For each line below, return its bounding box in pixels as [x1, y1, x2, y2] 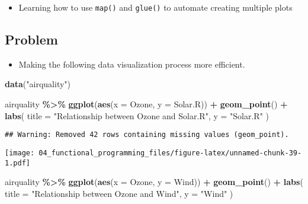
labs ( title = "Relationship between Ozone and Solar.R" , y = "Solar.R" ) [5, 109, 269, 122]
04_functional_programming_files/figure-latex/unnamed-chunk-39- [38, 148, 302, 157]
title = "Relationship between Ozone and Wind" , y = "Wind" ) [5, 187, 233, 199]
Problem [5, 30, 58, 49]
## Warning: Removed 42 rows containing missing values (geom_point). [5, 130, 289, 139]
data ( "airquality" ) [5, 78, 71, 90]
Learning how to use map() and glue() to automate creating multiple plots [18, 1, 293, 13]
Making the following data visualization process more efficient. [18, 58, 245, 70]
